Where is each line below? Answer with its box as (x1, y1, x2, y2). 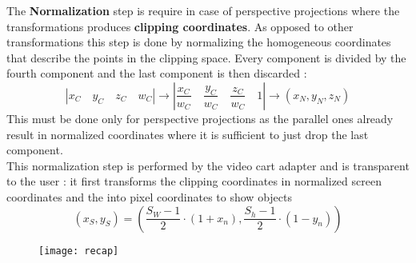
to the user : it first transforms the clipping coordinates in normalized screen (6, 173, 382, 189)
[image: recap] (38, 245, 119, 257)
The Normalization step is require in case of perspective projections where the (6, 2, 400, 18)
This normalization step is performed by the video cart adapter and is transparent (6, 157, 410, 173)
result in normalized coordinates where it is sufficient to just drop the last (6, 126, 369, 142)
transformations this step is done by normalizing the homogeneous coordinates (6, 34, 391, 50)
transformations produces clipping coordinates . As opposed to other (6, 18, 354, 34)
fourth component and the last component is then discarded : (6, 65, 307, 82)
